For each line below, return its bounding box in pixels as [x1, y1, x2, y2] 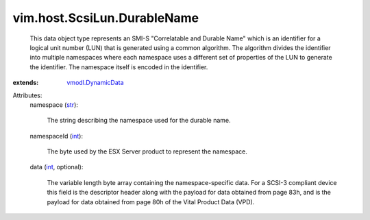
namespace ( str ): [29, 100, 79, 109]
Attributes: [12, 91, 42, 99]
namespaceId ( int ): [29, 132, 84, 140]
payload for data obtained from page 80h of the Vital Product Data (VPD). [47, 197, 255, 206]
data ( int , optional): [29, 163, 84, 171]
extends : [12, 79, 39, 87]
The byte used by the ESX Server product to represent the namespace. [47, 147, 248, 156]
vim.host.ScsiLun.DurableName [12, 10, 199, 25]
